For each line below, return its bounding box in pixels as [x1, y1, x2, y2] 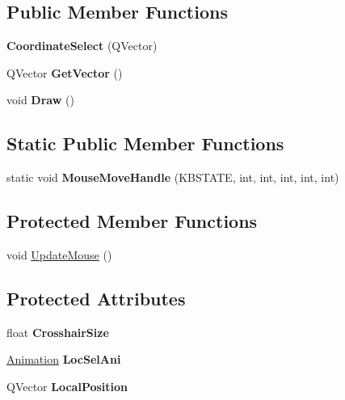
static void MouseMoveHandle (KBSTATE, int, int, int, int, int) [6, 169, 339, 186]
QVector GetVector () [6, 64, 123, 81]
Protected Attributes [6, 285, 186, 310]
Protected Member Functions [6, 208, 258, 234]
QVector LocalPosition [6, 377, 128, 394]
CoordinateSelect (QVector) [6, 37, 158, 54]
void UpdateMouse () [6, 246, 112, 263]
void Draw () [6, 91, 74, 108]
